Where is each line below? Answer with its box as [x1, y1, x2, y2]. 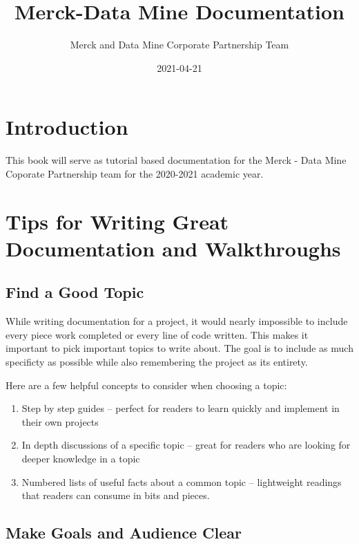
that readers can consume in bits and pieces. [21, 488, 210, 503]
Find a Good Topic [6, 281, 144, 303]
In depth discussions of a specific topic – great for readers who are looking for [21, 438, 351, 452]
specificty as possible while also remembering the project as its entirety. [6, 354, 308, 368]
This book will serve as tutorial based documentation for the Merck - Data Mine [6, 153, 347, 167]
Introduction [6, 113, 128, 141]
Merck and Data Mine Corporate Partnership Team [70, 37, 289, 52]
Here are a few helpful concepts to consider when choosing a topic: [6, 377, 287, 392]
